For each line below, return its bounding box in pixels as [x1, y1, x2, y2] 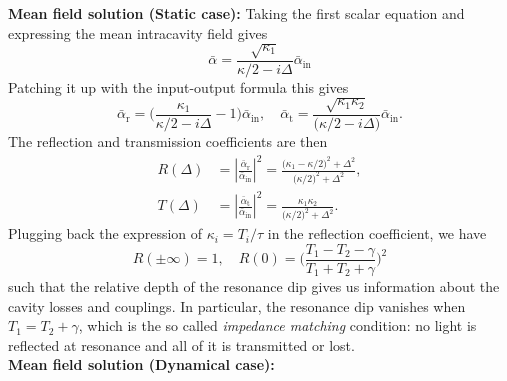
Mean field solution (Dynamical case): [8, 354, 275, 375]
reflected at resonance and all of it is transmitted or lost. [8, 334, 355, 355]
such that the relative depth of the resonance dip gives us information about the [8, 276, 500, 296]
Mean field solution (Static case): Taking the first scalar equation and [8, 3, 465, 23]
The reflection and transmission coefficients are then [8, 130, 328, 151]
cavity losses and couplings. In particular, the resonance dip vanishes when [8, 295, 466, 316]
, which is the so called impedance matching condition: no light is [78, 315, 477, 336]
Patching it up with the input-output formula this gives [8, 76, 349, 97]
